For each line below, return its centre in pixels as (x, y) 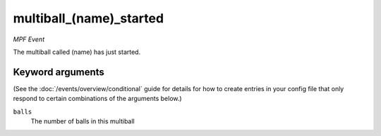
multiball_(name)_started (89, 18)
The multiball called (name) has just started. (77, 52)
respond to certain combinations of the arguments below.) (98, 99)
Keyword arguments (59, 72)
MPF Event (29, 39)
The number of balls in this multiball (83, 121)
